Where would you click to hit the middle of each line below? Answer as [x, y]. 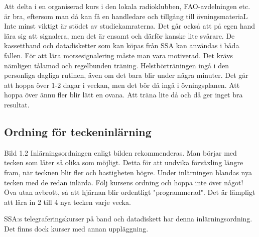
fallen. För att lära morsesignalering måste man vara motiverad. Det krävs [119, 55]
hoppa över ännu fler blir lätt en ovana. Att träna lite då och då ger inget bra [123, 95]
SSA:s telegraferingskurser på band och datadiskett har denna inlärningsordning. [128, 219]
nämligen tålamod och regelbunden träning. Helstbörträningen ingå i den [116, 65]
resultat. [17, 104]
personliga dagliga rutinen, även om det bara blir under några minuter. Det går [126, 75]
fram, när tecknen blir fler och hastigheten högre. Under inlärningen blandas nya [128, 172]
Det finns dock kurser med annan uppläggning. [76, 228]
